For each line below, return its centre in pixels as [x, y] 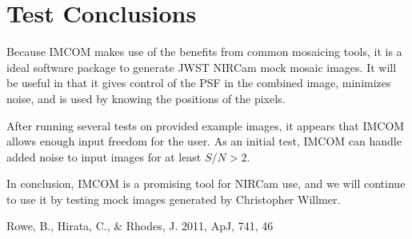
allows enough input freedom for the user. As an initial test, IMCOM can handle [204, 141]
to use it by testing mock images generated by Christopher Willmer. [174, 199]
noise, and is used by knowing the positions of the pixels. [146, 98]
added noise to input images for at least [104, 156]
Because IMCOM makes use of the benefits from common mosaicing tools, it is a [204, 52]
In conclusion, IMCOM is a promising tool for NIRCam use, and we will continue [206, 183]
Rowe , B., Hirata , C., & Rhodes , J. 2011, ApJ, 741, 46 [140, 226]
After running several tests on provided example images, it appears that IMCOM [206, 125]
